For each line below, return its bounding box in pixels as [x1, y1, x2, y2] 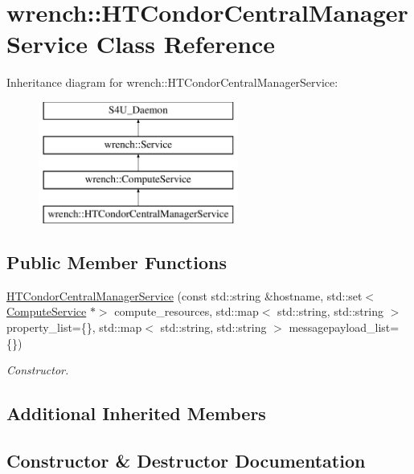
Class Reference [96, 27, 276, 60]
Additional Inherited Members [6, 401, 266, 426]
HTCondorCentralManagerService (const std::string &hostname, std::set [6, 287, 363, 304]
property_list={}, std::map [6, 319, 142, 336]
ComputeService [6, 303, 87, 320]
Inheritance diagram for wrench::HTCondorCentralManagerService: [6, 74, 338, 91]
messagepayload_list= [289, 319, 400, 336]
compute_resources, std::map [114, 303, 259, 320]
